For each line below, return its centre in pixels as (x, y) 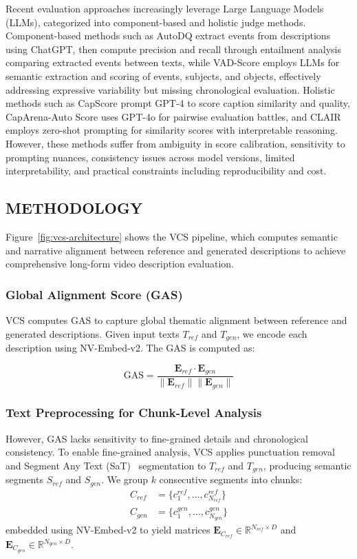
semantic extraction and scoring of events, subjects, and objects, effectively (163, 75)
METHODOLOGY (74, 208)
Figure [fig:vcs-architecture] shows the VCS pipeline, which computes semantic (172, 236)
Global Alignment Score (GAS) (94, 294)
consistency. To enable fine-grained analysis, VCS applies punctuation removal (170, 452)
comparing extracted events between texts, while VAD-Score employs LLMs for (173, 62)
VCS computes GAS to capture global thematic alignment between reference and (176, 319)
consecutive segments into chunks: (231, 479)
